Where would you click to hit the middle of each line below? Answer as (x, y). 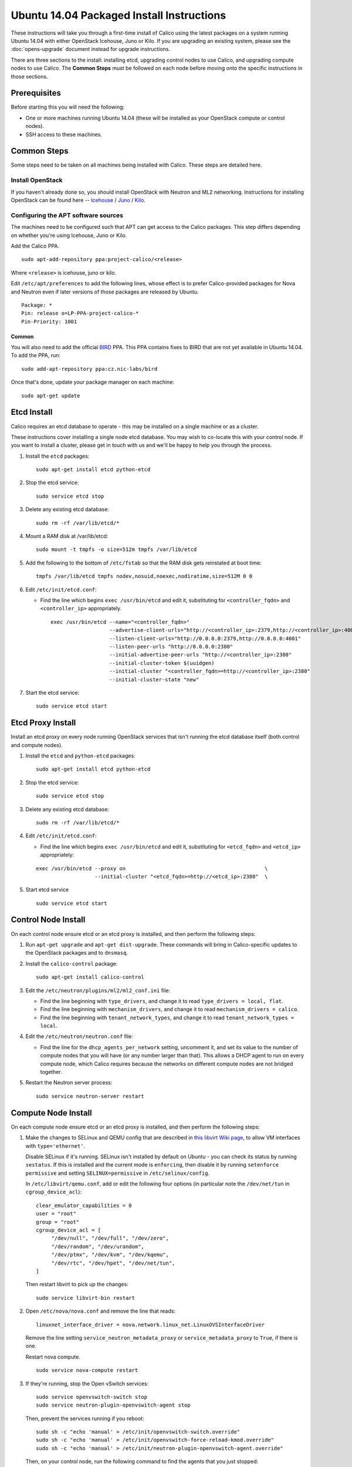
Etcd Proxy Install (43, 723)
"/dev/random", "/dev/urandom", (98, 1246)
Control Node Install (48, 920)
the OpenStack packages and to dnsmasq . (77, 953)
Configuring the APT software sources (67, 215)
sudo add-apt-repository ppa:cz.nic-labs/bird (89, 369)
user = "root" (56, 1214)
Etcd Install (32, 412)
